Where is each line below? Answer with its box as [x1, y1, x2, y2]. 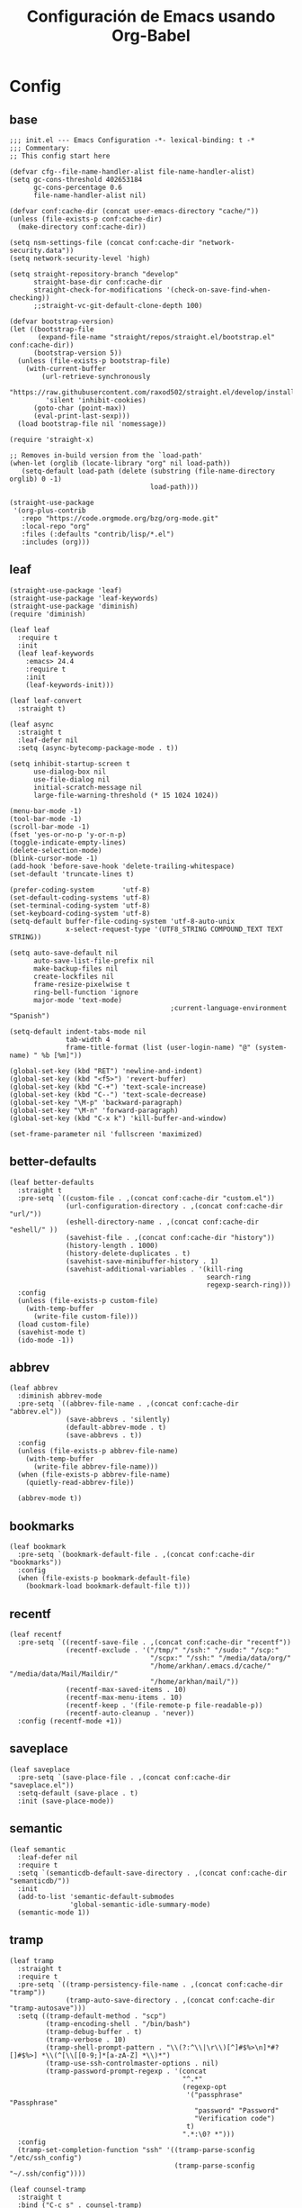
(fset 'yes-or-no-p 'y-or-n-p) [9, 830, 127, 839]
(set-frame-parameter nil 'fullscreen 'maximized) [9, 1129, 203, 1138]
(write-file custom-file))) [32, 1312, 139, 1321]
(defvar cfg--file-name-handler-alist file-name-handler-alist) [9, 167, 255, 176]
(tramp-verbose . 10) [45, 2035, 127, 2044]
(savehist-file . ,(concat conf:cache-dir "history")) [66, 1233, 276, 1242]
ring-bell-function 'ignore [32, 988, 139, 997]
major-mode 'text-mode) [32, 995, 123, 1005]
